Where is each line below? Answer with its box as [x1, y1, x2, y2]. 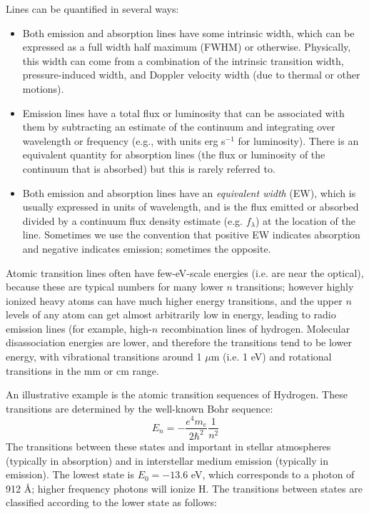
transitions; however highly [236, 279, 354, 294]
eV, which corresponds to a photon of [191, 467, 355, 482]
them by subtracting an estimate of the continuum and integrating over [22, 119, 335, 134]
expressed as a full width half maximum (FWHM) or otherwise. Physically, [22, 39, 351, 54]
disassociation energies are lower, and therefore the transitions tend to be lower [6, 335, 352, 350]
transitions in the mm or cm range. [6, 363, 159, 378]
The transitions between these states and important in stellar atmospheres [6, 438, 331, 453]
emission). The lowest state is [6, 467, 134, 482]
